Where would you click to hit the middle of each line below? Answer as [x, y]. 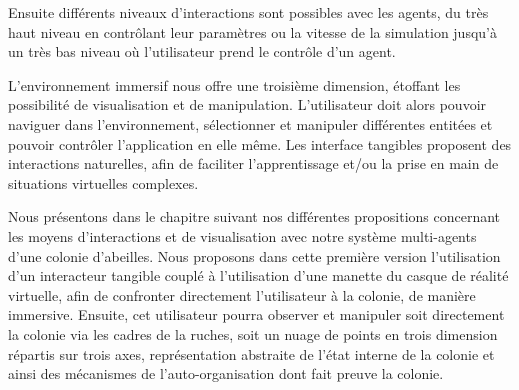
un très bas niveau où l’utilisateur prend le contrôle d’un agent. [202, 51]
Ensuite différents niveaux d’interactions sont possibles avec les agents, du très [248, 12]
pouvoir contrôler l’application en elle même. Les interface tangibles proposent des [260, 143]
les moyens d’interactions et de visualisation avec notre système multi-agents [242, 235]
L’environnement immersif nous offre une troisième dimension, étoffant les [234, 84]
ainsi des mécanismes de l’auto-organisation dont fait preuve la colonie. [226, 373]
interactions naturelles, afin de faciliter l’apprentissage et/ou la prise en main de [253, 163]
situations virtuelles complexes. [103, 182]
